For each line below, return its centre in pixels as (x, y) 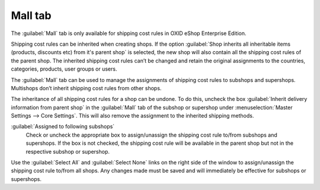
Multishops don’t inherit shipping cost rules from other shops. (86, 88)
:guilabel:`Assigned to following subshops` (63, 126)
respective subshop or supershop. (68, 151)
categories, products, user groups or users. (64, 69)
